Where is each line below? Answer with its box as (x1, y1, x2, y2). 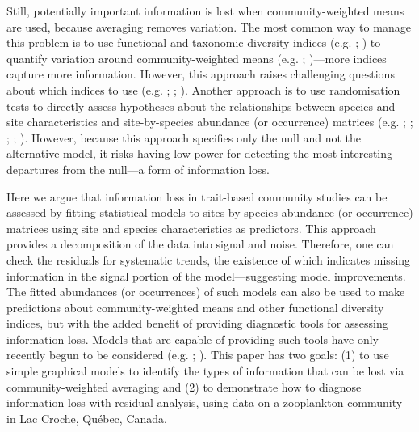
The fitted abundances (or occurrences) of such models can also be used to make (6, 283, 405, 300)
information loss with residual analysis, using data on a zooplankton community (6, 394, 403, 411)
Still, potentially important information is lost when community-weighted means (6, 2, 404, 19)
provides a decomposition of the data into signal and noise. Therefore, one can (6, 235, 394, 252)
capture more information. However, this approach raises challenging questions (6, 66, 395, 83)
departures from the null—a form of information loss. (6, 160, 270, 177)
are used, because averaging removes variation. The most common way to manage (6, 18, 411, 35)
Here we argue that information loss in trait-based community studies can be (6, 188, 388, 205)
